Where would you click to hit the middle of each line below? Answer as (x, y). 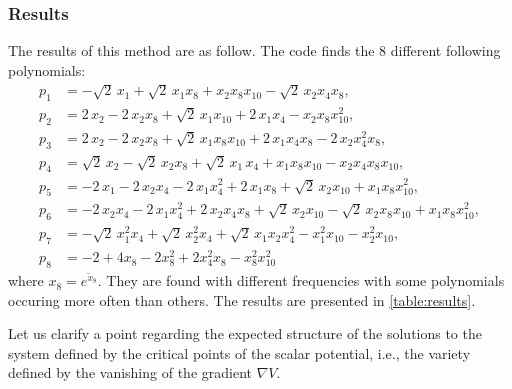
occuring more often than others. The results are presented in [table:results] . (242, 299)
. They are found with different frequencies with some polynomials (301, 280)
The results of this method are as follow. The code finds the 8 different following (254, 50)
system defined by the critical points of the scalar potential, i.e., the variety (239, 352)
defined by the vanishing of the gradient (130, 372)
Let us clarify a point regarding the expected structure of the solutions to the (245, 333)
